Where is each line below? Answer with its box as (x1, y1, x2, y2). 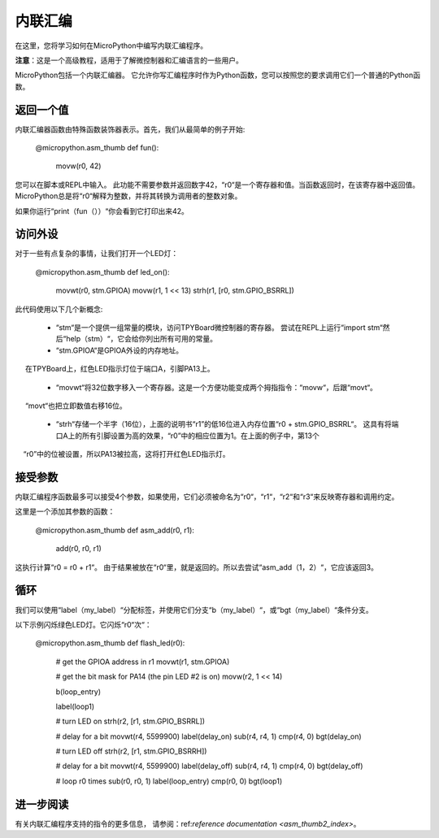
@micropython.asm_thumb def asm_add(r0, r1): (35, 525, 195, 535)
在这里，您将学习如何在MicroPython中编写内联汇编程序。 (15, 41, 208, 50)
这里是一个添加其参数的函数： (15, 506, 115, 516)
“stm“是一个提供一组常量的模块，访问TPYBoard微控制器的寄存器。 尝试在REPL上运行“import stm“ (55, 323, 384, 332)
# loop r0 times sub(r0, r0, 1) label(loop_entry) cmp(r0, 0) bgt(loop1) (55, 776, 283, 786)
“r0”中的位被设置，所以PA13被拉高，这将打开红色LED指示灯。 (23, 449, 231, 459)
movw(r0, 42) (55, 161, 102, 171)
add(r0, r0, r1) (55, 544, 102, 554)
